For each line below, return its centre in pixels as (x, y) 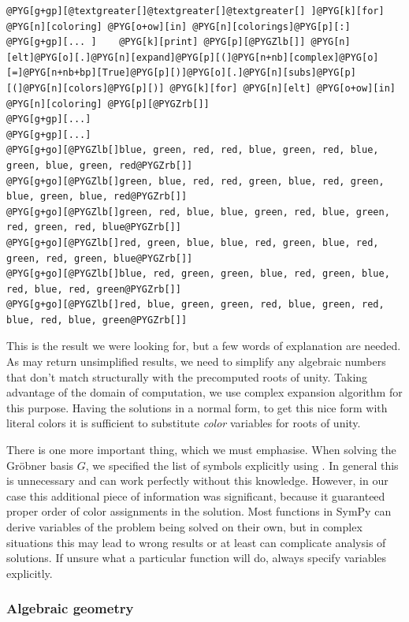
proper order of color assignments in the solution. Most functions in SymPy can (199, 511)
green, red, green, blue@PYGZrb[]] (100, 258)
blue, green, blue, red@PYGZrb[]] (97, 197)
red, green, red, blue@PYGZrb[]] (94, 227)
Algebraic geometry (70, 608)
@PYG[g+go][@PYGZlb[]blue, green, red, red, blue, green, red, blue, (193, 150)
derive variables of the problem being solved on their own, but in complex (184, 527)
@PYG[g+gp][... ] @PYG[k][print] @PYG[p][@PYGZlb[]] (156, 42)
